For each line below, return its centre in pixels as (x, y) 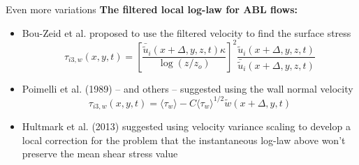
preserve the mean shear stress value (100, 154)
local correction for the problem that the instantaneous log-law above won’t (184, 140)
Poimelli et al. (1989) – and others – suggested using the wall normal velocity (188, 88)
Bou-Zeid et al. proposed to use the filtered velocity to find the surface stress (186, 32)
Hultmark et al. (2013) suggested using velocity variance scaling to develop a (186, 126)
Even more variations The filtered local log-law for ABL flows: (152, 9)
